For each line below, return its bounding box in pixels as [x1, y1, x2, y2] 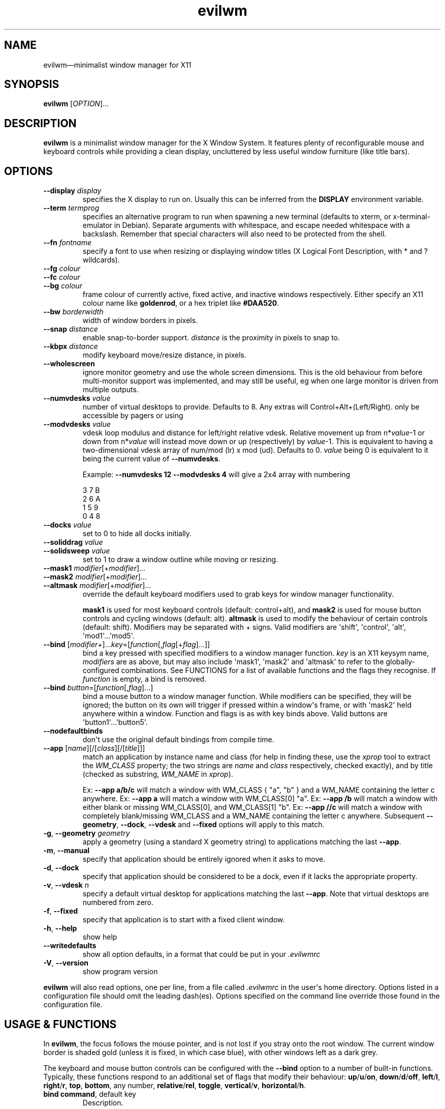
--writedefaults [43, 941, 97, 950]
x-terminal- [393, 212, 431, 221]
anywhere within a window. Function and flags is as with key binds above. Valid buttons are [82, 709, 388, 718]
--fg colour [43, 264, 81, 273]
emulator [82, 221, 112, 230]
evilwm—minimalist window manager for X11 [43, 60, 192, 69]
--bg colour [43, 281, 82, 290]
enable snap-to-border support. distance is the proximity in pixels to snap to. [82, 333, 340, 342]
